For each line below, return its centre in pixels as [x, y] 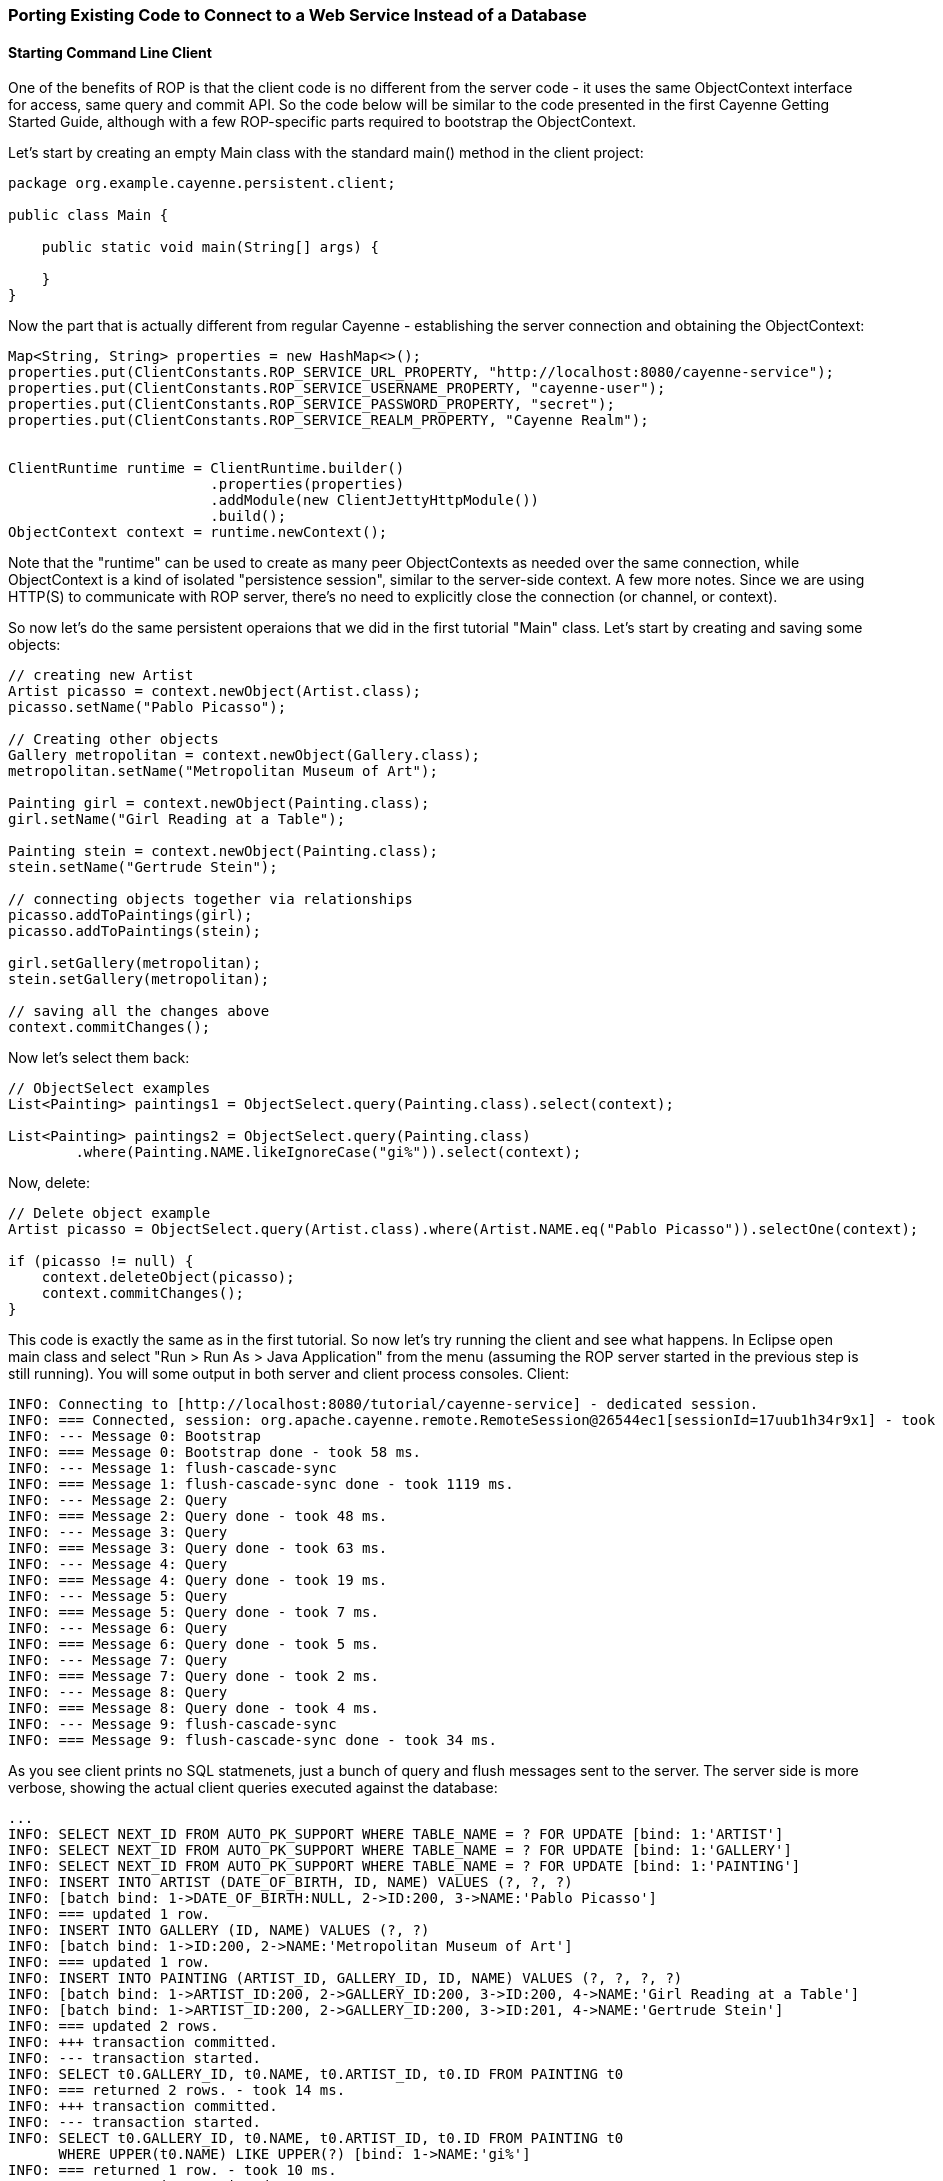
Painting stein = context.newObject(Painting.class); [223, 851]
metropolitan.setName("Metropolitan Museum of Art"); [223, 771]
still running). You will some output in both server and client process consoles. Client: [288, 1374]
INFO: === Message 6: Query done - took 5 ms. [193, 1644]
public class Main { [88, 215]
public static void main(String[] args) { [210, 247]
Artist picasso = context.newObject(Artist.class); [215, 691]
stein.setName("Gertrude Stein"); [143, 867]
